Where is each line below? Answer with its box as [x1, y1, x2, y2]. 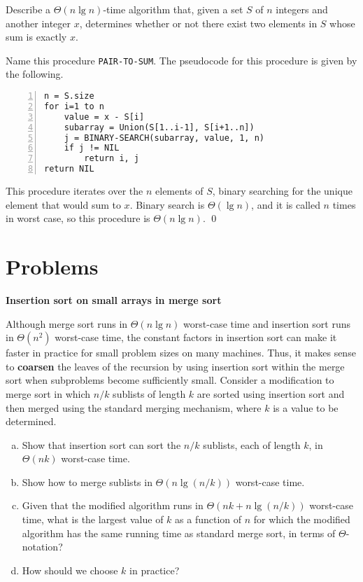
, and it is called [251, 197, 320, 212]
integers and [276, 2, 328, 16]
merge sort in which [6, 386, 91, 401]
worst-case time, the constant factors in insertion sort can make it [55, 330, 337, 345]
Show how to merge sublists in [22, 474, 152, 489]
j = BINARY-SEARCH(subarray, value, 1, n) [64, 132, 264, 143]
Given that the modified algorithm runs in [22, 498, 204, 513]
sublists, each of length [203, 437, 301, 452]
